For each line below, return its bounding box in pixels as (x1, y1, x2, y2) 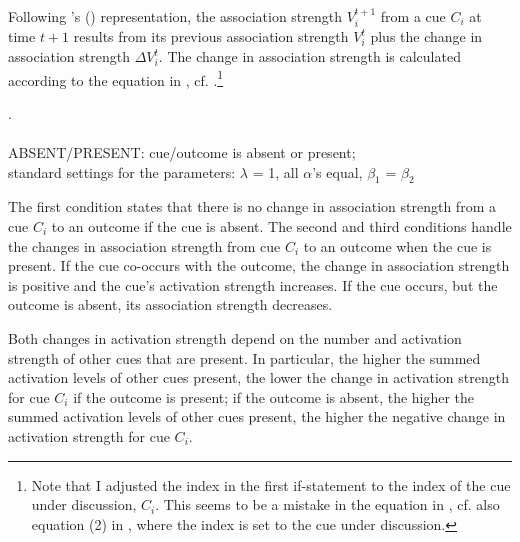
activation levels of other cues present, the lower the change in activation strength (8, 367, 509, 388)
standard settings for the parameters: (8, 161, 236, 182)
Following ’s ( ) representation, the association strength (8, 6, 343, 26)
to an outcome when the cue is (303, 235, 492, 256)
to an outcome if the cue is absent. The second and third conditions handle (51, 216, 512, 237)
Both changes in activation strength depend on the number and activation (8, 328, 462, 348)
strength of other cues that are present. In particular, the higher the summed (8, 347, 481, 368)
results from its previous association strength (73, 26, 349, 47)
